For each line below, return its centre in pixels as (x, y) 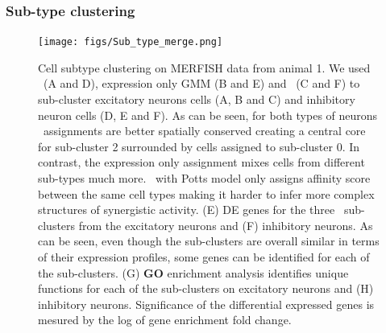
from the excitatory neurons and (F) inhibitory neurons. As (226, 225)
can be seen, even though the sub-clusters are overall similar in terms (209, 241)
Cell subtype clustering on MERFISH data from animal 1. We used (204, 67)
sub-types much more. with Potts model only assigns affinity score (204, 178)
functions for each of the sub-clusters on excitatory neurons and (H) (206, 288)
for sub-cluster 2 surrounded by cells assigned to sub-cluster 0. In (199, 146)
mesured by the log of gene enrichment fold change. (165, 320)
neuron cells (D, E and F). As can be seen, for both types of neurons (208, 115)
